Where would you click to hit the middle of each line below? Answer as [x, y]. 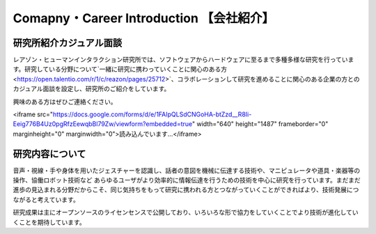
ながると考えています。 [46, 199]
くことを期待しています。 [49, 222]
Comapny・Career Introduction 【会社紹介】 [144, 18]
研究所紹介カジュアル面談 [67, 43]
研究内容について [49, 154]
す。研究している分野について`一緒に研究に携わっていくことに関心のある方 [120, 69]
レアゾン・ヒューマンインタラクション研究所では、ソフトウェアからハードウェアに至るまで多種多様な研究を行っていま [183, 60]
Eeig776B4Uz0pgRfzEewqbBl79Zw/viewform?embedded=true [103, 124]
